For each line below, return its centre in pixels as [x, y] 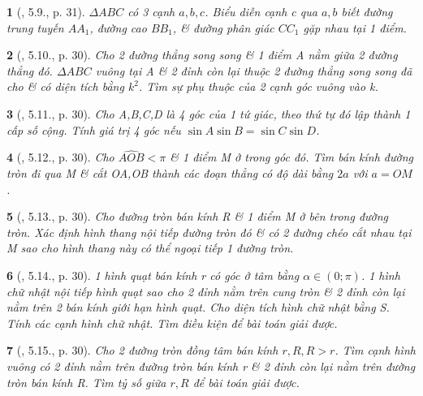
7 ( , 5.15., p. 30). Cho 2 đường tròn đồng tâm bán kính [142, 350]
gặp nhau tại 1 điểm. [355, 27]
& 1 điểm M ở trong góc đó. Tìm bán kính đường [291, 157]
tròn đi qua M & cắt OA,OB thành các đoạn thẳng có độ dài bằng [170, 172]
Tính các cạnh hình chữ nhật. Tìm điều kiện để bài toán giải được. [172, 323]
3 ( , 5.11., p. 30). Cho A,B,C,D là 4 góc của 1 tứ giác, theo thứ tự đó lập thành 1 [209, 113]
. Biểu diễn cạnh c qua [261, 11]
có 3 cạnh [151, 11]
